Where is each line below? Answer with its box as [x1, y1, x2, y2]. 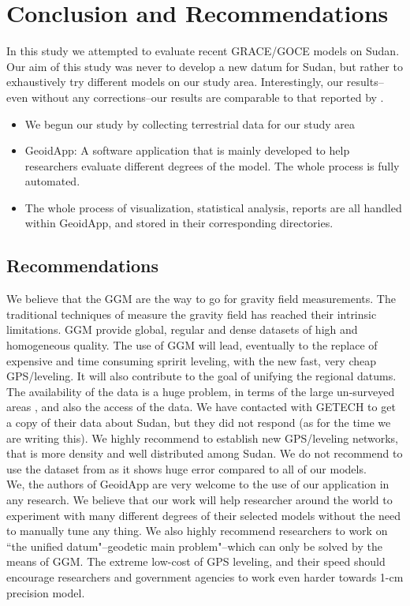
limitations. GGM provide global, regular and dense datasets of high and [6, 321, 358, 338]
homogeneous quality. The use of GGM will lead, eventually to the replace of [6, 337, 378, 353]
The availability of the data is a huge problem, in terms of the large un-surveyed [6, 383, 395, 399]
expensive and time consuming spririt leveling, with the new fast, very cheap [6, 352, 377, 368]
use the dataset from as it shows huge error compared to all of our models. [6, 460, 367, 477]
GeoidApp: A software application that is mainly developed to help [24, 142, 350, 159]
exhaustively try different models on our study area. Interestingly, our [6, 73, 344, 90]
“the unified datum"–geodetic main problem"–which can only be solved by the [6, 537, 382, 554]
